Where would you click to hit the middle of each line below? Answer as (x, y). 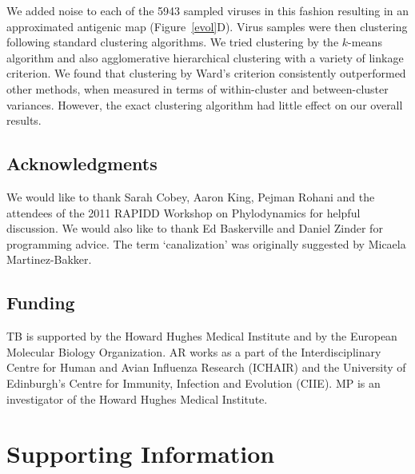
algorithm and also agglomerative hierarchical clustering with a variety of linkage (205, 57)
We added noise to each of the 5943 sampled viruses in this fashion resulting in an (208, 10)
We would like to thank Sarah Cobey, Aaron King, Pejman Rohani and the (191, 196)
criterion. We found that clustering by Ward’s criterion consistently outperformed (206, 73)
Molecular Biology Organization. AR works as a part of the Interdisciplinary (194, 351)
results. (24, 120)
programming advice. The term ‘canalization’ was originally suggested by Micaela (206, 243)
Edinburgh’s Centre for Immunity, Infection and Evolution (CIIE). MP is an (194, 382)
